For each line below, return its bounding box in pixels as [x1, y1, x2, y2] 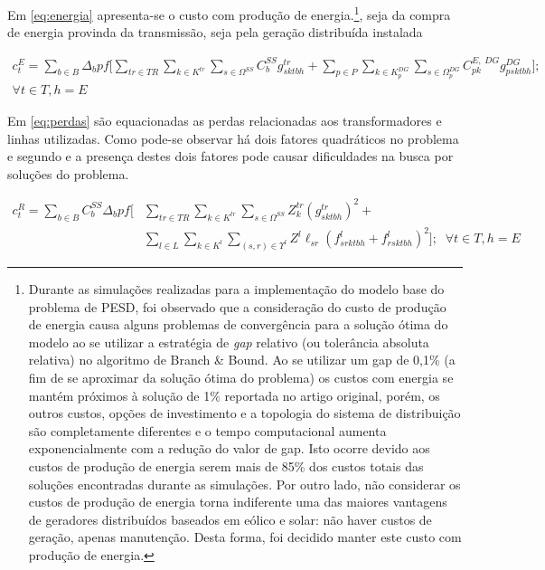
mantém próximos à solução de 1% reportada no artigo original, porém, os [28, 385, 440, 404]
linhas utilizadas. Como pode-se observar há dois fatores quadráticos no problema [7, 128, 459, 147]
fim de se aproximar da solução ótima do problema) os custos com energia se [28, 367, 454, 386]
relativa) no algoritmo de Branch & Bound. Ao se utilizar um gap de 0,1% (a [28, 350, 456, 369]
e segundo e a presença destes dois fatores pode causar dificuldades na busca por [7, 147, 454, 166]
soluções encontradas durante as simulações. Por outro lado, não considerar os [28, 474, 461, 493]
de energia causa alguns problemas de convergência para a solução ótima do [28, 315, 448, 334]
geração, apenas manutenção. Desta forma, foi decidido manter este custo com [28, 527, 462, 546]
